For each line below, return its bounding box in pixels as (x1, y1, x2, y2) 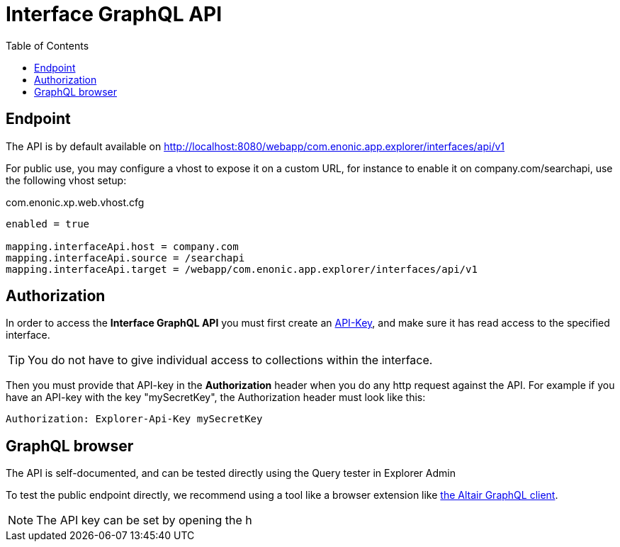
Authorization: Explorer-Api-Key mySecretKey (6, 413, 263, 425)
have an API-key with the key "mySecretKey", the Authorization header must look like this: (6, 391, 426, 404)
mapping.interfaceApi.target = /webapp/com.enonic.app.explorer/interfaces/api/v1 (6, 263, 478, 275)
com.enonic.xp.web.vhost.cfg (6, 196, 145, 208)
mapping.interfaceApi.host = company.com (6, 240, 239, 252)
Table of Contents (6, 39, 89, 52)
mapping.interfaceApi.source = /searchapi (6, 252, 245, 264)
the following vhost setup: (6, 174, 127, 186)
